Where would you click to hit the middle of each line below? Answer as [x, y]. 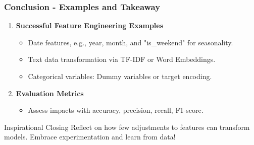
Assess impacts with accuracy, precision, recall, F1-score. [116, 110]
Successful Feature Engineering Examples [90, 25]
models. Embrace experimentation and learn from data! [90, 137]
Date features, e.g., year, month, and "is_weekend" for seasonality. [131, 42]
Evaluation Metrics [50, 93]
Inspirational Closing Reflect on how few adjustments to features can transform [127, 127]
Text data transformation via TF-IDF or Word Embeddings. [122, 59]
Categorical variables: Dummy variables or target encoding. [120, 76]
